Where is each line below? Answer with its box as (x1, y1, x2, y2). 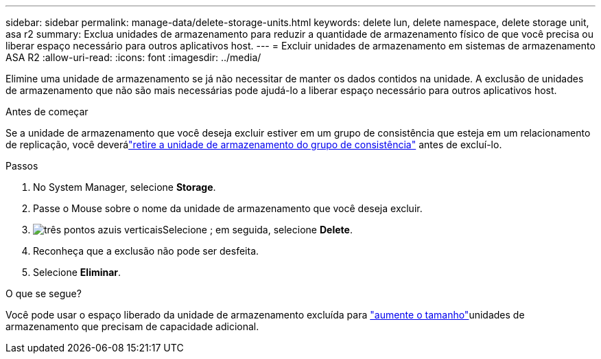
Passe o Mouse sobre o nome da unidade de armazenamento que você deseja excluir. (33, 202, 423, 214)
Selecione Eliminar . (33, 266, 121, 278)
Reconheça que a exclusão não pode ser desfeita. (33, 245, 259, 257)
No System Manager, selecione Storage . (33, 181, 216, 193)
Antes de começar (5, 106, 89, 117)
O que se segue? (5, 288, 82, 299)
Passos (5, 160, 38, 172)
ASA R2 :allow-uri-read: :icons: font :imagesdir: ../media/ (5, 51, 261, 63)
